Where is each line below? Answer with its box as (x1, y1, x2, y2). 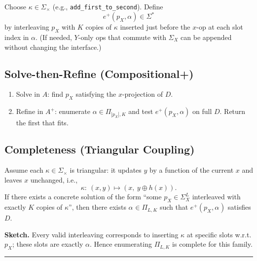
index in (4, 32, 29, 42)
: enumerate (55, 106, 90, 116)
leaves (4, 174, 22, 185)
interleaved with (192, 191, 241, 202)
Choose (4, 1, 27, 11)
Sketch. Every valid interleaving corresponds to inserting (4, 229, 179, 239)
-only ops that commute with (78, 32, 166, 42)
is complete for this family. (172, 239, 253, 249)
